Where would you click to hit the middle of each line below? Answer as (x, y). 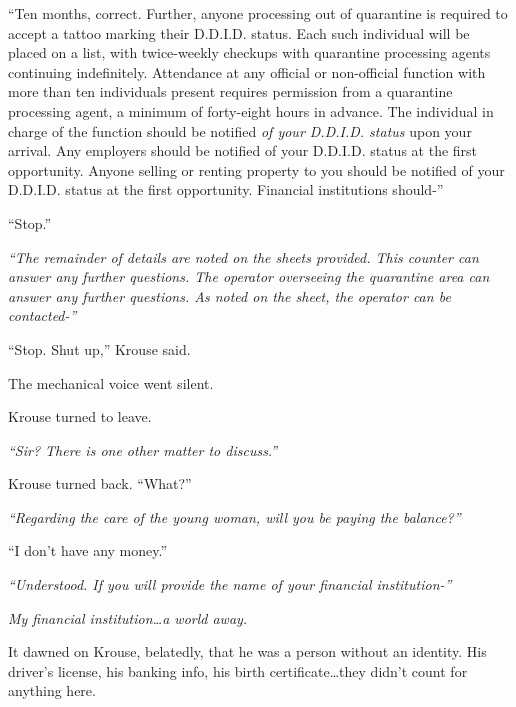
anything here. (52, 690)
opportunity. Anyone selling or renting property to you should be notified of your (256, 169)
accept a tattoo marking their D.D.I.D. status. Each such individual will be (239, 32)
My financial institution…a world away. (128, 617)
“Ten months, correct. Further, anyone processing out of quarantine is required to (258, 13)
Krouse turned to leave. (80, 416)
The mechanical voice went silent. (111, 382)
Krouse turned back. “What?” (100, 483)
